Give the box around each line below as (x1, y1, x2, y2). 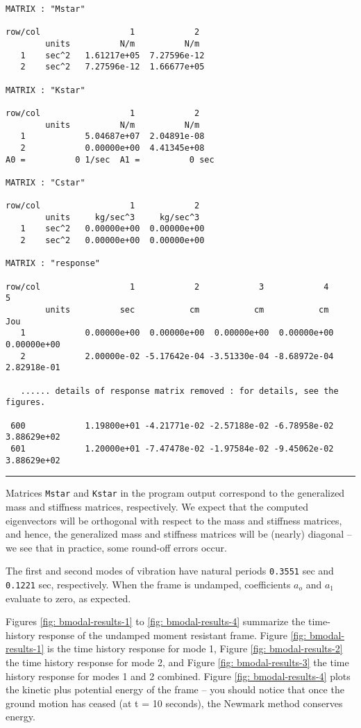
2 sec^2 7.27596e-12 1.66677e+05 (20, 62, 205, 72)
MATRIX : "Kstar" (6, 85, 85, 95)
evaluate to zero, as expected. (6, 590, 131, 605)
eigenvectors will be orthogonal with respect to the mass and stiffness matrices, (6, 513, 342, 527)
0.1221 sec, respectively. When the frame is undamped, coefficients (6, 577, 291, 591)
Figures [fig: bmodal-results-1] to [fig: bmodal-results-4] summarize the (6, 614, 305, 629)
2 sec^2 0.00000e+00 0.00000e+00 (20, 235, 205, 246)
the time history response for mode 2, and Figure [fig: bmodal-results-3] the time (6, 654, 349, 669)
